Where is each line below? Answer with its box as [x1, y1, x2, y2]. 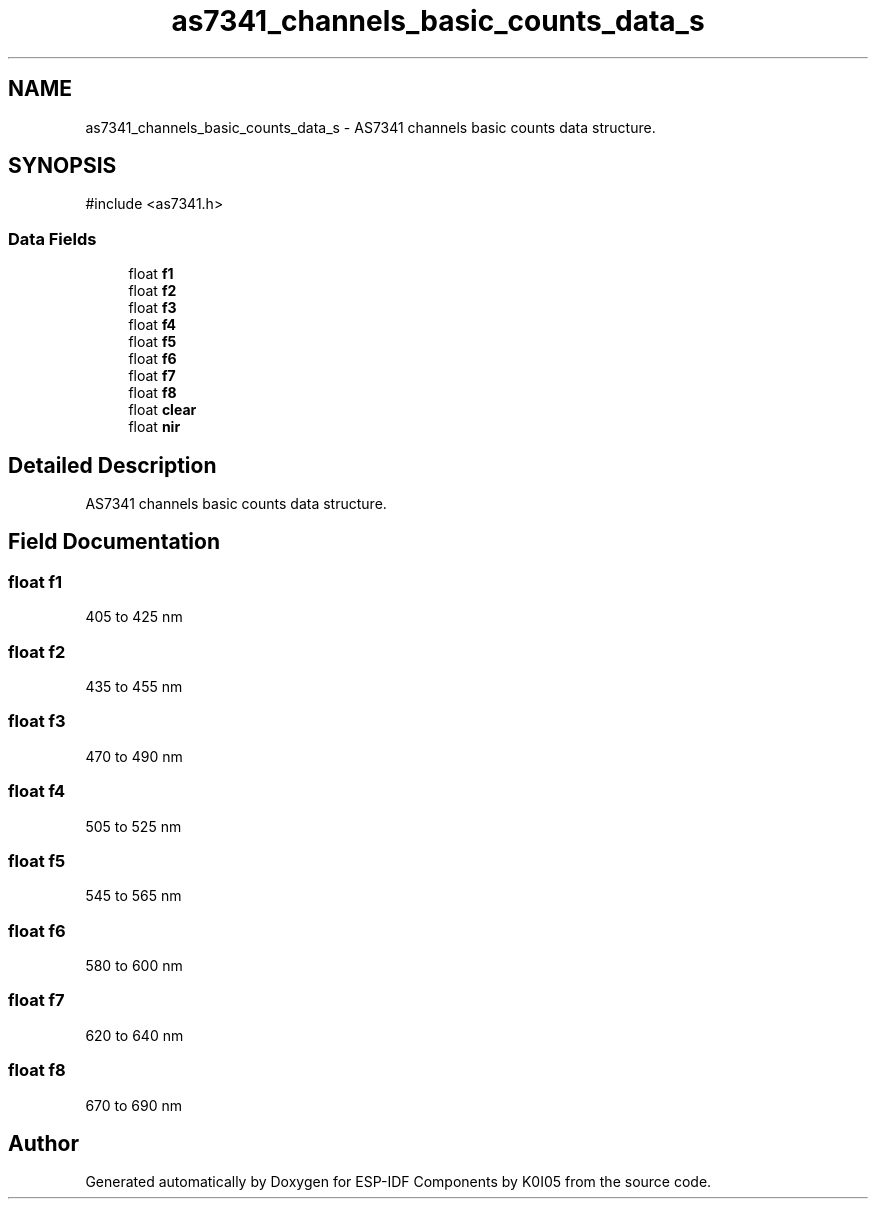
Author [8, 1130, 79, 1156]
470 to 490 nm [85, 747, 183, 765]
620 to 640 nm [85, 1026, 184, 1044]
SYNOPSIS [8, 153, 117, 179]
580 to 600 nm [85, 957, 183, 974]
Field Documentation [8, 529, 220, 555]
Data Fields [8, 228, 97, 249]
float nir [128, 418, 181, 436]
